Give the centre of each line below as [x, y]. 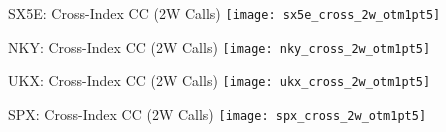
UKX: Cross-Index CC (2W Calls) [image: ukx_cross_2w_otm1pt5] [219, 80]
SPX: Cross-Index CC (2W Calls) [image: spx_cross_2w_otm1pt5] [217, 113]
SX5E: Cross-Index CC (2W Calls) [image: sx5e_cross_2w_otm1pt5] [224, 13]
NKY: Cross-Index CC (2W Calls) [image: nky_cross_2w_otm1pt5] [219, 46]
